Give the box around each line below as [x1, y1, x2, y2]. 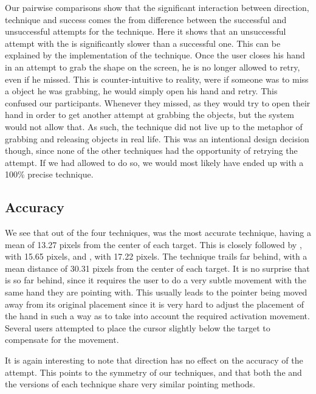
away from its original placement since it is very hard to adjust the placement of [5, 297, 304, 310]
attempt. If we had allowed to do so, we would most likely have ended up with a [5, 156, 304, 168]
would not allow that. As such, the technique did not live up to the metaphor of [5, 120, 303, 133]
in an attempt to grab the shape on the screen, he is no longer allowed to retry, [5, 60, 300, 73]
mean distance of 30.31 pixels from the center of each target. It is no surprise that [5, 261, 310, 274]
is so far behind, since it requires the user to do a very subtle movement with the [5, 274, 307, 286]
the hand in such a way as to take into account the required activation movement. [5, 309, 310, 322]
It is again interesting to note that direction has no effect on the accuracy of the [5, 354, 303, 367]
